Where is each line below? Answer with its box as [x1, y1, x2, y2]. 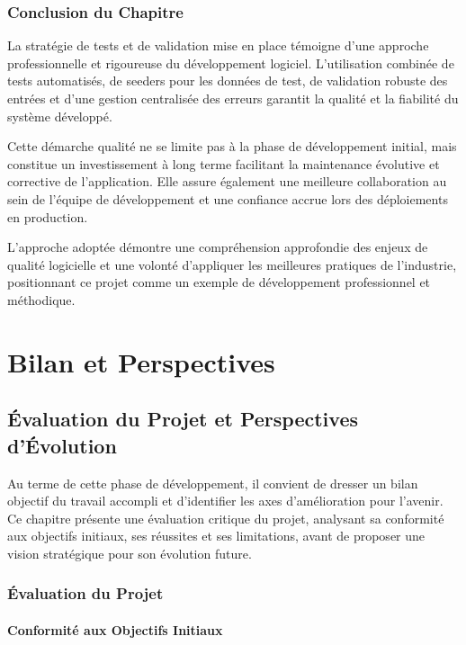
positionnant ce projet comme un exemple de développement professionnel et [7, 273, 431, 291]
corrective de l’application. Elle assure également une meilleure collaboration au [7, 172, 447, 191]
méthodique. [7, 290, 76, 309]
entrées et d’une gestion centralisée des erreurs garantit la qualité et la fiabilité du [7, 89, 459, 107]
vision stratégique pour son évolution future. [7, 543, 252, 562]
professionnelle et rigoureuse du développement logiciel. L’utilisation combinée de [7, 53, 454, 72]
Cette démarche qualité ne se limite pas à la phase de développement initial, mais [7, 137, 457, 156]
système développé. [7, 106, 112, 125]
